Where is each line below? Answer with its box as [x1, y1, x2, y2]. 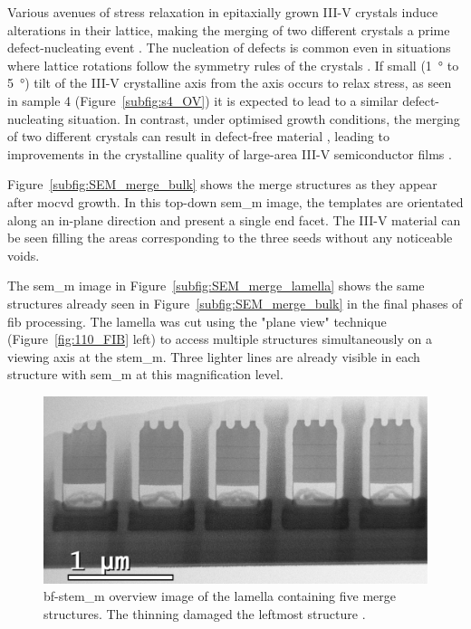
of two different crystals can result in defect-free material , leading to [7, 127, 389, 146]
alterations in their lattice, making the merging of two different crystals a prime [7, 20, 450, 39]
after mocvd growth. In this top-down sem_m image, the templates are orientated [7, 192, 464, 211]
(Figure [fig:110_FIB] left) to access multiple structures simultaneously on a [7, 329, 432, 348]
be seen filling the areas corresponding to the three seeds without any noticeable [7, 228, 453, 247]
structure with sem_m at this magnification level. [7, 365, 284, 384]
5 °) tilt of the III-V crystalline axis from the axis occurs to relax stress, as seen [7, 73, 452, 92]
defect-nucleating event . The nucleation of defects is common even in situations [7, 38, 451, 57]
